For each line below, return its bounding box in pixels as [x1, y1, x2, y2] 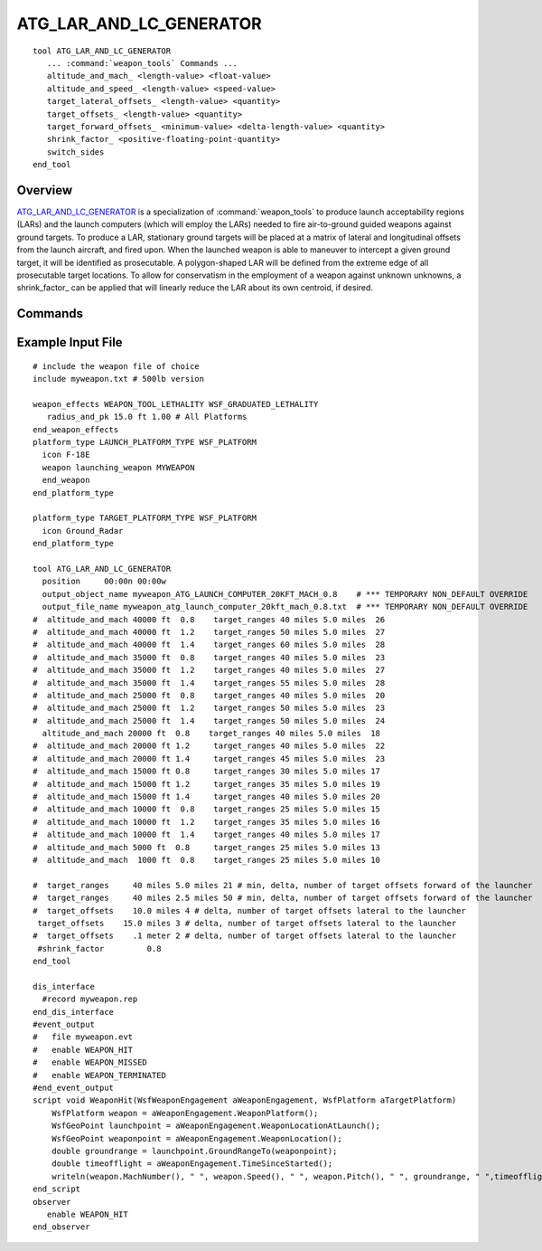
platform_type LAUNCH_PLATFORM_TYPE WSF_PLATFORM [33, 437, 257, 448]
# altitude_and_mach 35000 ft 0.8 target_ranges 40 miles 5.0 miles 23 [33, 652, 386, 662]
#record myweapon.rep [42, 994, 138, 1004]
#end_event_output [33, 1083, 115, 1093]
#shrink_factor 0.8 [37, 943, 162, 953]
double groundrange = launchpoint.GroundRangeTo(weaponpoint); [51, 1145, 338, 1156]
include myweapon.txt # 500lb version [33, 374, 205, 384]
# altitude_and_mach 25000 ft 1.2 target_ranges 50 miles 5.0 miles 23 [33, 703, 386, 714]
